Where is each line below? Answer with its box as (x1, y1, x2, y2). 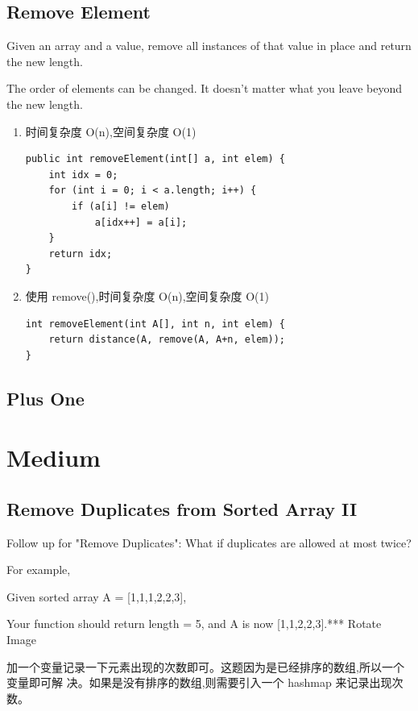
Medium (6, 441, 101, 474)
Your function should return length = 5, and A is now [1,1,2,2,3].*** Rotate (6, 615, 382, 632)
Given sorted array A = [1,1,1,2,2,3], (6, 588, 187, 605)
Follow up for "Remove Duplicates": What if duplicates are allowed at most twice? (6, 534, 412, 551)
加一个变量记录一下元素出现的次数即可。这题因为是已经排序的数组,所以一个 (6, 658, 404, 675)
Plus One (6, 385, 85, 410)
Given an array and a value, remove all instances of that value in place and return (6, 37, 412, 54)
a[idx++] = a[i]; (94, 216, 188, 228)
